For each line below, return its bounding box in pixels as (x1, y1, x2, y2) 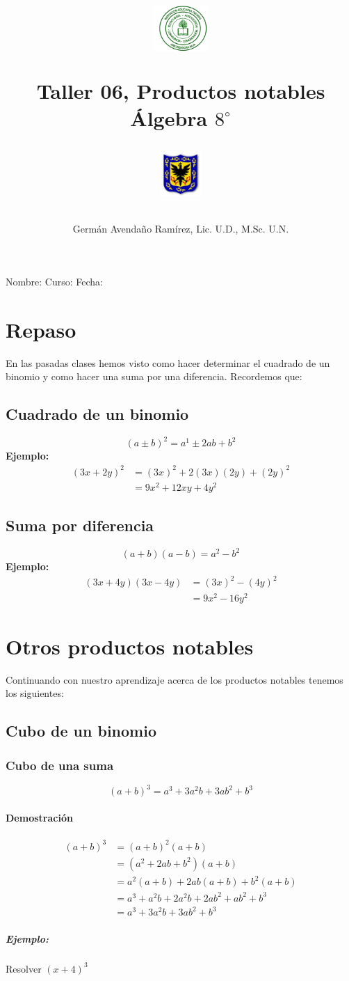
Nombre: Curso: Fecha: (6, 274, 103, 288)
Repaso (6, 315, 76, 343)
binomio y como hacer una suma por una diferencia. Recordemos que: (6, 369, 302, 384)
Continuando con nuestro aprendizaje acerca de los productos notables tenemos (6, 672, 343, 686)
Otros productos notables (6, 631, 254, 660)
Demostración (6, 810, 73, 824)
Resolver (6, 961, 42, 975)
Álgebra (130, 103, 208, 132)
